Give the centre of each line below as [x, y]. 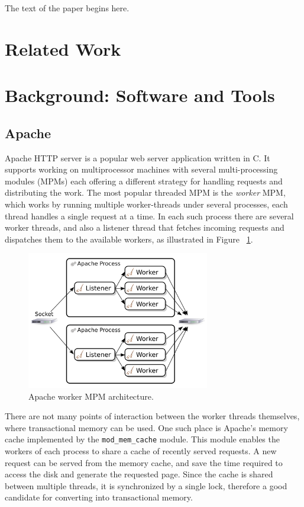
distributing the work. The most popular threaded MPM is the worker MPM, [145, 192]
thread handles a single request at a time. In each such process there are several [149, 216]
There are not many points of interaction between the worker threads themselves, [152, 416]
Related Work [63, 48]
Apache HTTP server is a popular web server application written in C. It [138, 157]
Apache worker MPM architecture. [91, 396]
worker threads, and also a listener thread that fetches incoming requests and [145, 227]
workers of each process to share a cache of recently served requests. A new [141, 451]
